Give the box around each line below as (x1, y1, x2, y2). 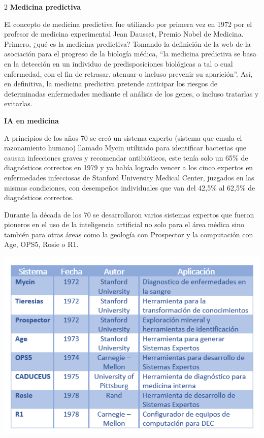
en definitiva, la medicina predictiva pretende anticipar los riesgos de (4, 78, 217, 89)
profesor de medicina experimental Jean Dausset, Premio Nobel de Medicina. (4, 28, 244, 39)
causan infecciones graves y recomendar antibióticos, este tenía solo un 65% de (4, 152, 248, 163)
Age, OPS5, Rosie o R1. (4, 239, 79, 249)
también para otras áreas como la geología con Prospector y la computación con (4, 229, 253, 239)
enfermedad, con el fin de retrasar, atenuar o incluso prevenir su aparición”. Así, (4, 68, 253, 79)
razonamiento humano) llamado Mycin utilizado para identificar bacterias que (4, 142, 247, 153)
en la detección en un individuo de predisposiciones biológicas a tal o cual (4, 58, 233, 69)
